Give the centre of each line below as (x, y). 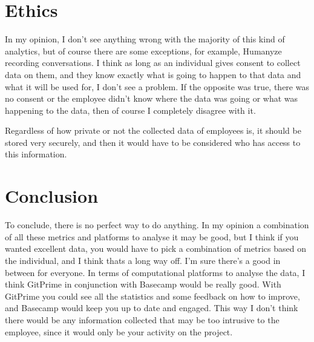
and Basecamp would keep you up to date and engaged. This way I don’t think (152, 308)
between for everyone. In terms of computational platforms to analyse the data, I (155, 272)
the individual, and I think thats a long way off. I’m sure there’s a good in (143, 260)
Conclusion (52, 196)
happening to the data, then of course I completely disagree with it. (130, 110)
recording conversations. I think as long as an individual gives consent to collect (153, 63)
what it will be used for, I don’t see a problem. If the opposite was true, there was (157, 86)
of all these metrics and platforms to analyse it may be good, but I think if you (152, 236)
